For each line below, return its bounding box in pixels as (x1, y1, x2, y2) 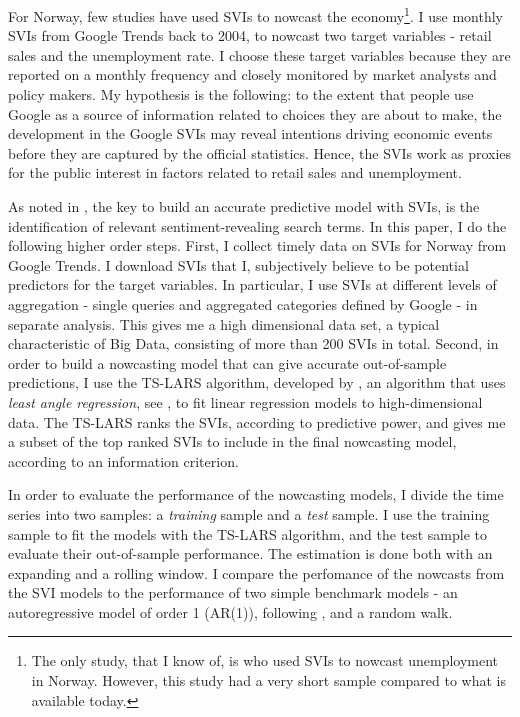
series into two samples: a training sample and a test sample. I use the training (8, 503, 490, 524)
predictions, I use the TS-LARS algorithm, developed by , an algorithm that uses (8, 372, 506, 393)
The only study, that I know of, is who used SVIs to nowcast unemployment (31, 650, 499, 671)
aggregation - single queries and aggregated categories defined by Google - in (8, 293, 478, 314)
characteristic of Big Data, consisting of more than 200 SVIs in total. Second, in (8, 333, 499, 354)
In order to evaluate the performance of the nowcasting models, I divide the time (8, 484, 504, 505)
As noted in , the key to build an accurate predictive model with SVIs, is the (8, 196, 480, 216)
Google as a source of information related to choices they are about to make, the (8, 103, 502, 124)
